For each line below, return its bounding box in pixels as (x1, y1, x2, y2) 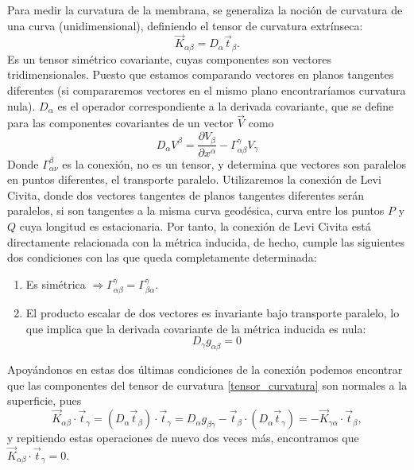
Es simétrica (25, 275, 86, 292)
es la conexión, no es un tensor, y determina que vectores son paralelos (62, 155, 406, 172)
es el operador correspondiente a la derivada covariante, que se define (57, 97, 394, 114)
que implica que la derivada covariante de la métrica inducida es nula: (25, 320, 366, 336)
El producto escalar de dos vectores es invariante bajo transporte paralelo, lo (25, 305, 400, 321)
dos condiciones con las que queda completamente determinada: (7, 249, 317, 266)
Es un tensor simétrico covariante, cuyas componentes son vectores (7, 50, 331, 67)
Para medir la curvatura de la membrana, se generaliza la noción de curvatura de (7, 2, 403, 17)
